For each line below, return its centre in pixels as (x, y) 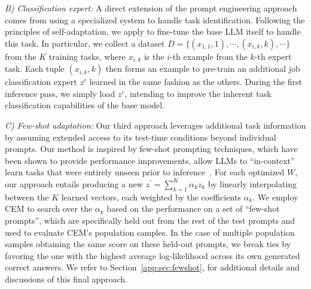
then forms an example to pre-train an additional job (203, 69)
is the (154, 56)
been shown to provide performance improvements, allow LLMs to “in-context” (150, 160)
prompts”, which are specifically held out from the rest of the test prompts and (150, 220)
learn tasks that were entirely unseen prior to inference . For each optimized (145, 172)
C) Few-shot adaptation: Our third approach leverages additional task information (155, 125)
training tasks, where (87, 56)
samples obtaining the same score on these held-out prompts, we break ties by (148, 244)
